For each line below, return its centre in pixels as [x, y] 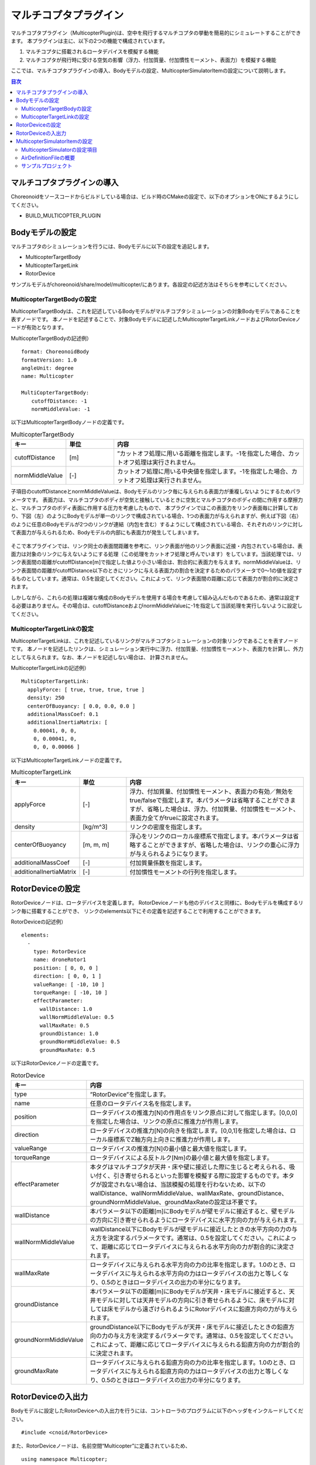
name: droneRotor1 [60, 960]
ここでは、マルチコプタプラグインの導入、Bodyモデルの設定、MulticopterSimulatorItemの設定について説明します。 [150, 71]
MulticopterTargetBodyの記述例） [51, 338]
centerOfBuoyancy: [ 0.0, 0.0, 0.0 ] [81, 706]
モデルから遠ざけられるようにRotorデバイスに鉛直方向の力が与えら [205, 1309]
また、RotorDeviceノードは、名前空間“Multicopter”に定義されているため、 [101, 1446]
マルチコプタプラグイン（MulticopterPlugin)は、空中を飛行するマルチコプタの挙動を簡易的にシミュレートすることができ [156, 33]
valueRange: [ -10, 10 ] [69, 984]
